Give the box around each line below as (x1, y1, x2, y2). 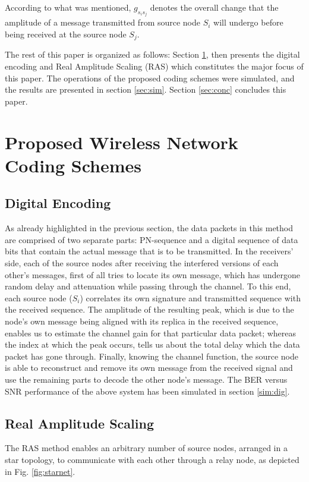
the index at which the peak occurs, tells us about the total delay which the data (5, 338, 300, 351)
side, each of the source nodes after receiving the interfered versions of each (5, 257, 279, 269)
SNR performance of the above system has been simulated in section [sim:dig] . (5, 385, 290, 397)
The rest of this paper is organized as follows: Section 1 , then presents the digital (5, 48, 300, 61)
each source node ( (5, 291, 72, 304)
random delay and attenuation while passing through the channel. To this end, (5, 280, 291, 292)
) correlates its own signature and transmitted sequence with (80, 291, 301, 304)
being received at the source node (5, 28, 127, 40)
